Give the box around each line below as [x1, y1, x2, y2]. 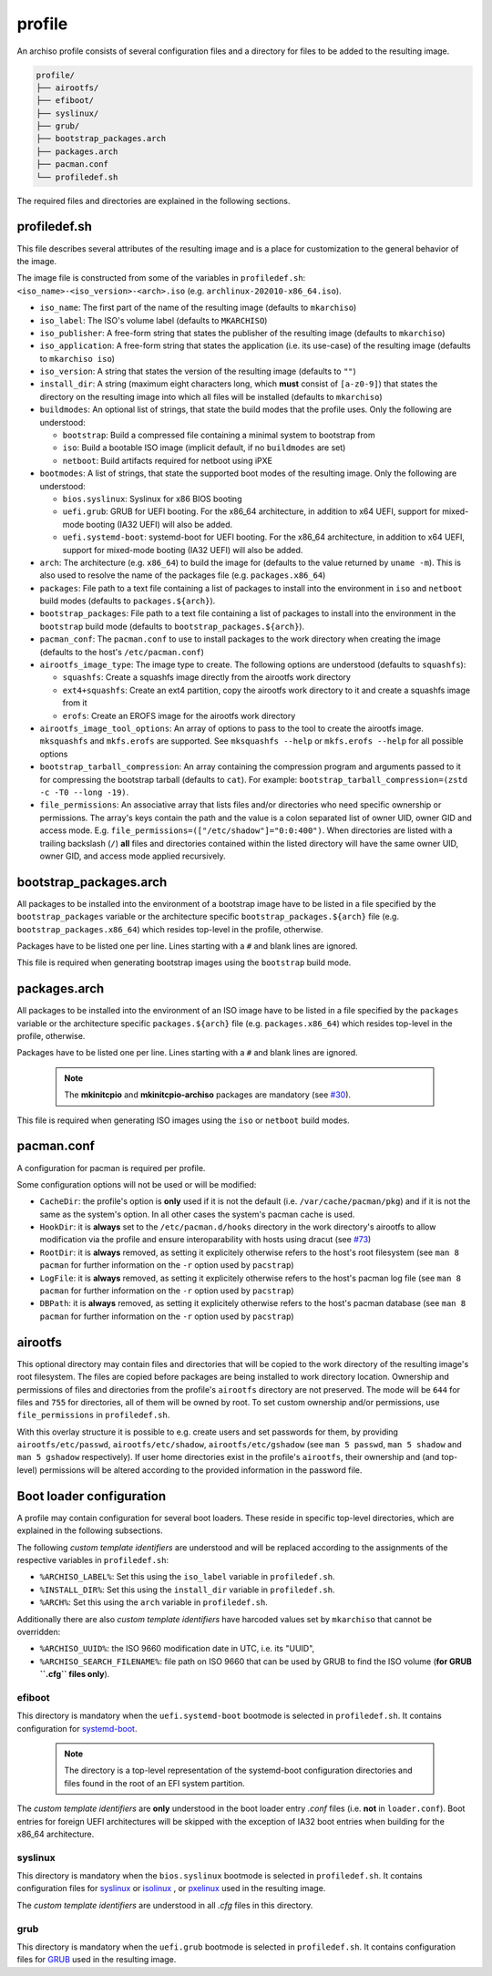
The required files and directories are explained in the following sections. [16, 195, 291, 206]
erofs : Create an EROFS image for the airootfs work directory [62, 710, 296, 721]
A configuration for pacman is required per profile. [16, 1162, 206, 1173]
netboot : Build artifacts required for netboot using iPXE [62, 455, 273, 466]
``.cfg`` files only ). [39, 1669, 110, 1680]
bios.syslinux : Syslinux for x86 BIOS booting [62, 493, 242, 504]
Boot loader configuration [16, 1488, 167, 1504]
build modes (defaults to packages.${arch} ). [39, 595, 216, 606]
